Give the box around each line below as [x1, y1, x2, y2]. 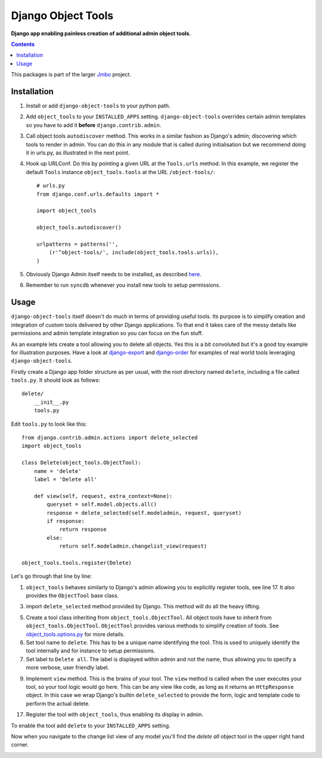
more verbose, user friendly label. [26, 664, 110, 671]
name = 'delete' [33, 468, 82, 474]
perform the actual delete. [26, 700, 90, 707]
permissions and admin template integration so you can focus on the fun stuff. [11, 330, 203, 337]
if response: [47, 518, 85, 524]
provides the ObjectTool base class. [26, 592, 119, 599]
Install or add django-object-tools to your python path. [26, 102, 171, 110]
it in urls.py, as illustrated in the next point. [26, 149, 130, 156]
